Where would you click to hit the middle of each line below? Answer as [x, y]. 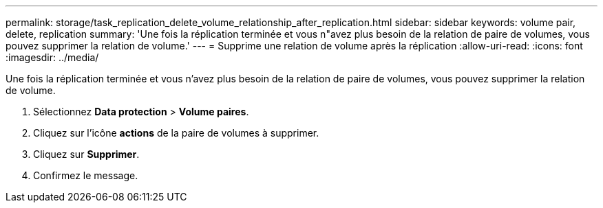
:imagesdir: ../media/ [52, 57]
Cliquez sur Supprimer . [86, 154]
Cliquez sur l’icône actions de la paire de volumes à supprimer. [176, 133]
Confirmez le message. [86, 175]
